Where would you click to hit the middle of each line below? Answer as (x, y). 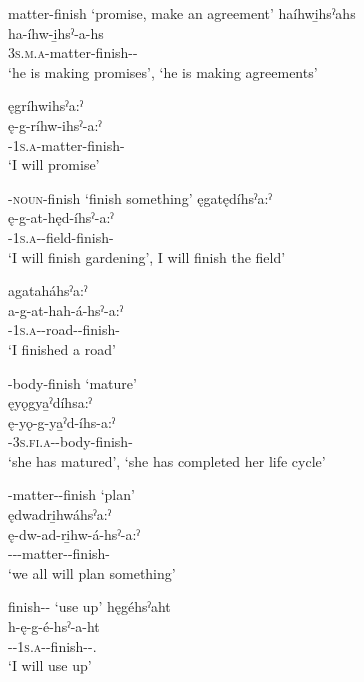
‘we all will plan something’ (92, 572)
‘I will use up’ (50, 665)
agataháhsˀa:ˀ (48, 290)
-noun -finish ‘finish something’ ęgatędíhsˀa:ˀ (140, 197)
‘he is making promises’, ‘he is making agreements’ (163, 71)
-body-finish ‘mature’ (72, 382)
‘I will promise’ (54, 164)
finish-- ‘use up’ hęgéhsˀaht (89, 606)
